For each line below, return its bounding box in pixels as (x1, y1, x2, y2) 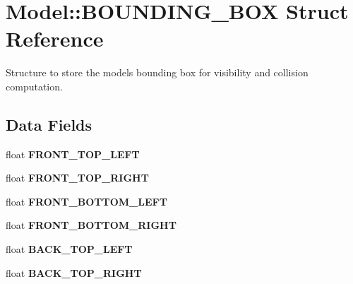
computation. (6, 78, 63, 93)
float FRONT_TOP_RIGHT (6, 170, 149, 185)
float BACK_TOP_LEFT (6, 242, 133, 256)
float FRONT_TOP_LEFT (6, 146, 140, 161)
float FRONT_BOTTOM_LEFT (6, 194, 167, 208)
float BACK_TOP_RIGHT (6, 265, 142, 280)
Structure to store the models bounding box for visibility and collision (6, 65, 309, 80)
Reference (6, 24, 104, 53)
